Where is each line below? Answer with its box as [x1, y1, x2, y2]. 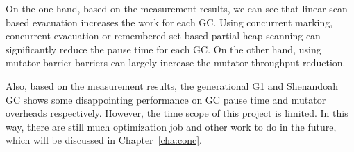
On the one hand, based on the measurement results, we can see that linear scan [6, 1, 348, 15]
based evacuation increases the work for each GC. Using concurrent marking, [6, 15, 333, 29]
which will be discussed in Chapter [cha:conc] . [6, 133, 203, 147]
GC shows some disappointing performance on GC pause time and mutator [6, 92, 326, 106]
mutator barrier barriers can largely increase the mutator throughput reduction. [6, 55, 346, 70]
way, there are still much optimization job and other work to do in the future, [6, 119, 337, 133]
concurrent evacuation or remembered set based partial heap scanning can [6, 28, 321, 43]
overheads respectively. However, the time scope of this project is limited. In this [6, 106, 348, 120]
